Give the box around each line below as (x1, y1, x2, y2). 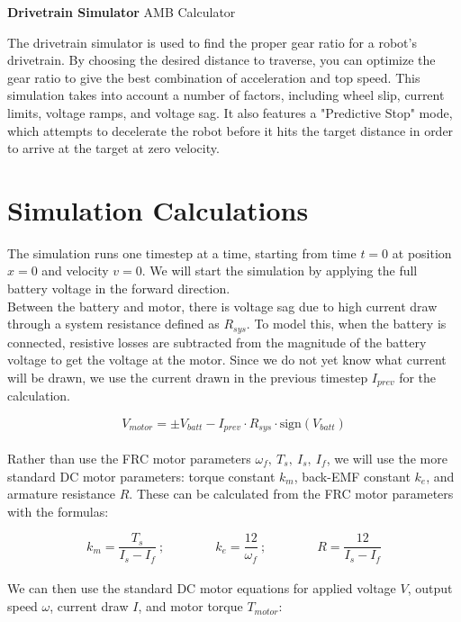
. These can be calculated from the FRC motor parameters (129, 484, 454, 503)
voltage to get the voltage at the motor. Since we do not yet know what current (7, 350, 447, 369)
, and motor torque (138, 597, 243, 616)
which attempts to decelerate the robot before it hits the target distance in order (7, 121, 454, 140)
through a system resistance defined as (7, 314, 220, 333)
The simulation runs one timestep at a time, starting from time (7, 243, 357, 262)
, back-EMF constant (294, 466, 411, 485)
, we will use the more (326, 448, 447, 467)
